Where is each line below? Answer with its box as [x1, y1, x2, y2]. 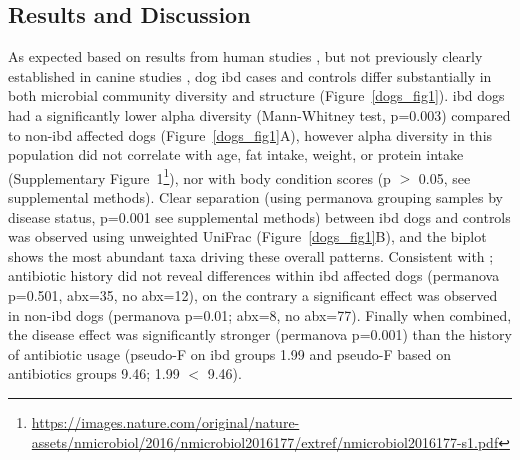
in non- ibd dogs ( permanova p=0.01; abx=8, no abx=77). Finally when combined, [8, 304, 512, 325]
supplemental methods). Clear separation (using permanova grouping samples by [8, 187, 503, 208]
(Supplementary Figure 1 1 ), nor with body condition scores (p [8, 164, 391, 188]
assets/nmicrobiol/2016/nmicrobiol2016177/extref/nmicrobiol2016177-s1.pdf [31, 431, 499, 452]
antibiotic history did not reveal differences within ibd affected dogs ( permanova [8, 265, 500, 286]
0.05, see [418, 167, 471, 188]
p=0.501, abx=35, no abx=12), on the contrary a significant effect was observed [8, 284, 498, 305]
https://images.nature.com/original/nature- [31, 411, 300, 432]
